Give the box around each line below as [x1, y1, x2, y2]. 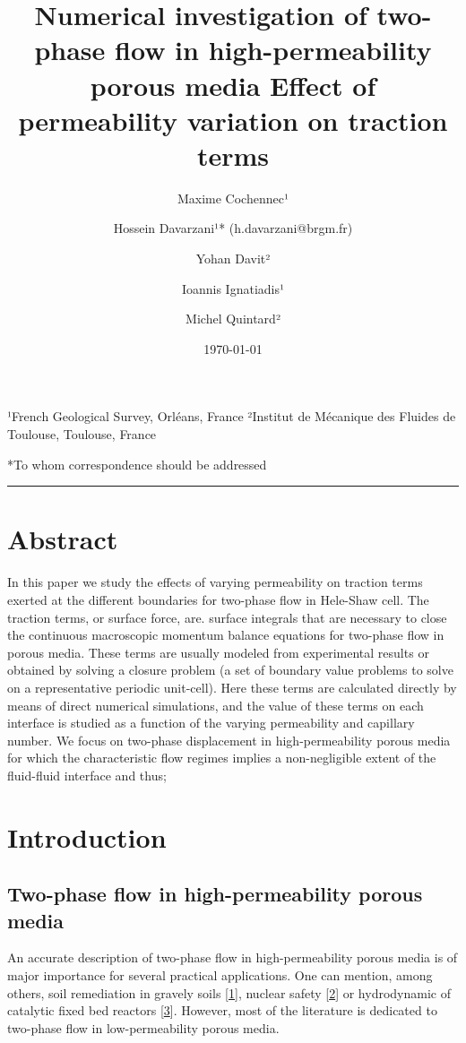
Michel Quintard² [186, 309, 280, 328]
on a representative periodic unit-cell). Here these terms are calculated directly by [7, 677, 457, 696]
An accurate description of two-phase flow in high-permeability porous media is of [7, 948, 458, 967]
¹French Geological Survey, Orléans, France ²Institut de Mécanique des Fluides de [7, 407, 456, 426]
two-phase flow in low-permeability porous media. [7, 1018, 280, 1037]
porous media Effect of [90, 66, 376, 103]
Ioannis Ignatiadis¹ [181, 279, 285, 297]
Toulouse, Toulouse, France [7, 425, 157, 444]
